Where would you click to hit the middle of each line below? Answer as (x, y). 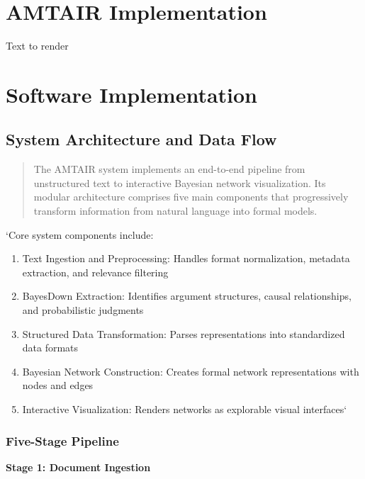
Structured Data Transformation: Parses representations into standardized (184, 333)
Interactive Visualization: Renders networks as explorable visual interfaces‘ (185, 409)
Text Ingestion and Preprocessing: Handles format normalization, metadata (186, 258)
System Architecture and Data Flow (141, 139)
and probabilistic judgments (83, 310)
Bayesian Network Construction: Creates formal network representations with (191, 371)
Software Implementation (132, 94)
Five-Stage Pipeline (62, 440)
